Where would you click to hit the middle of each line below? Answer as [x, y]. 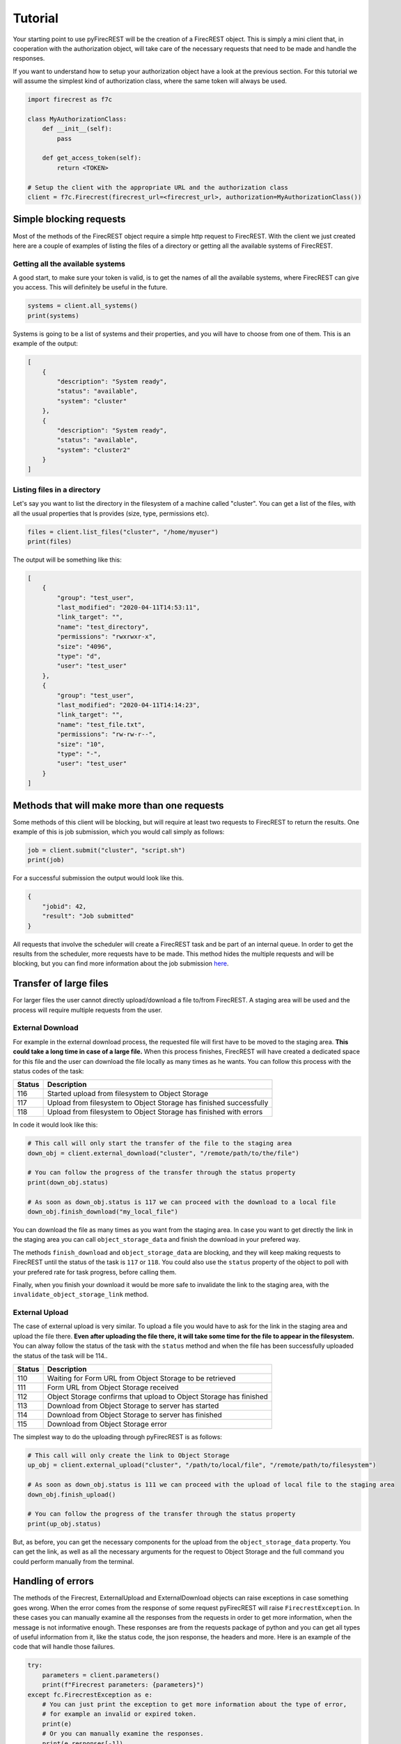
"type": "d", [79, 656]
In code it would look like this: [55, 1125]
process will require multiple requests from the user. [88, 1010]
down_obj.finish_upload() [72, 1494]
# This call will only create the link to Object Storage [128, 1456]
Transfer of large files [61, 984]
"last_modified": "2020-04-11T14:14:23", [128, 705]
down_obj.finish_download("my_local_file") [103, 1212]
